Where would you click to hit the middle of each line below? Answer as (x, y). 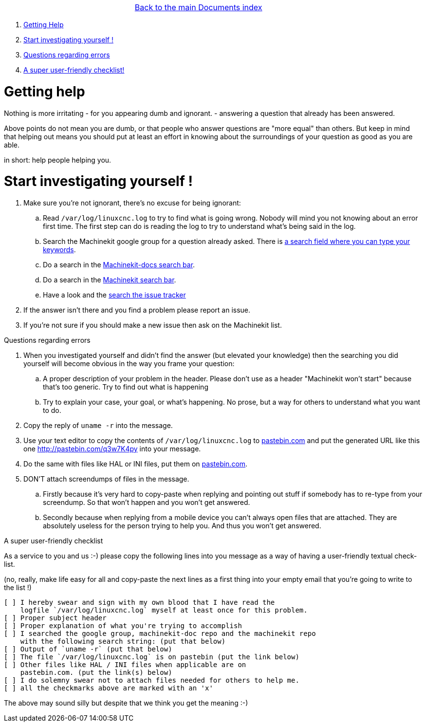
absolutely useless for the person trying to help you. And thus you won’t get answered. (182, 526)
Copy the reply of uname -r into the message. (98, 425)
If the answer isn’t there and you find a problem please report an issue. (137, 310)
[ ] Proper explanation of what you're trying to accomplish (123, 626)
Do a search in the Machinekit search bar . (110, 280)
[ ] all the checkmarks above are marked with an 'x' (109, 688)
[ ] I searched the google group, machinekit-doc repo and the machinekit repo (160, 633)
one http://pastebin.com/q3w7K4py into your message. (112, 449)
